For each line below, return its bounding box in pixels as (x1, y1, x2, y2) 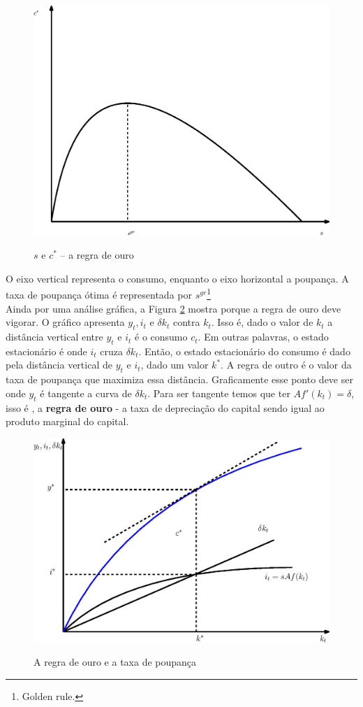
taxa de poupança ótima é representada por (6, 287, 192, 302)
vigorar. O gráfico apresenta (6, 315, 125, 329)
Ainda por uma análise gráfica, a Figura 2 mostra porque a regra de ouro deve (6, 301, 341, 315)
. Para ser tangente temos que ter (147, 385, 290, 400)
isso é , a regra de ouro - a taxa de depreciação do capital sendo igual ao (6, 400, 325, 415)
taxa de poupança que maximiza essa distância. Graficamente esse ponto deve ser (6, 372, 353, 387)
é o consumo (135, 329, 188, 344)
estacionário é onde (6, 343, 87, 358)
